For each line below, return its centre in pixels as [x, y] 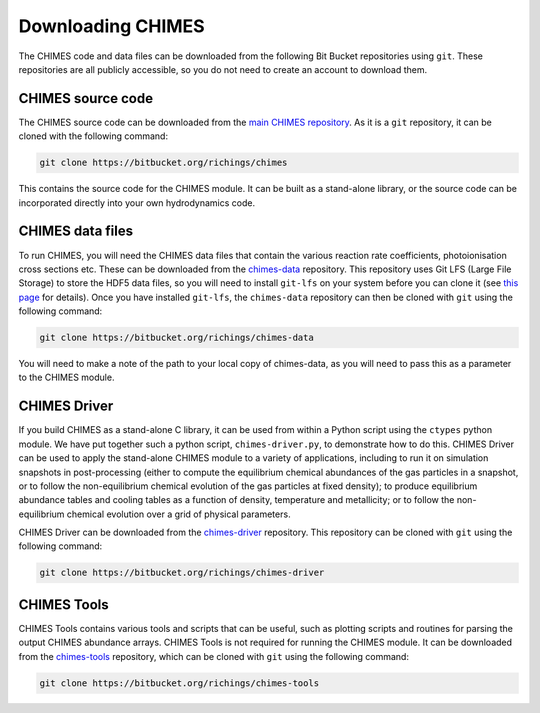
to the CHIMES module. [66, 377]
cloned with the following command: [93, 136]
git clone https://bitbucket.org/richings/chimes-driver [182, 573]
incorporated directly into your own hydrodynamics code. [136, 202]
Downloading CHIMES [111, 26]
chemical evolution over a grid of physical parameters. [178, 514]
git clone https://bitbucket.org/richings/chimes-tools [179, 683]
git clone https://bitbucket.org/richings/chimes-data [176, 338]
